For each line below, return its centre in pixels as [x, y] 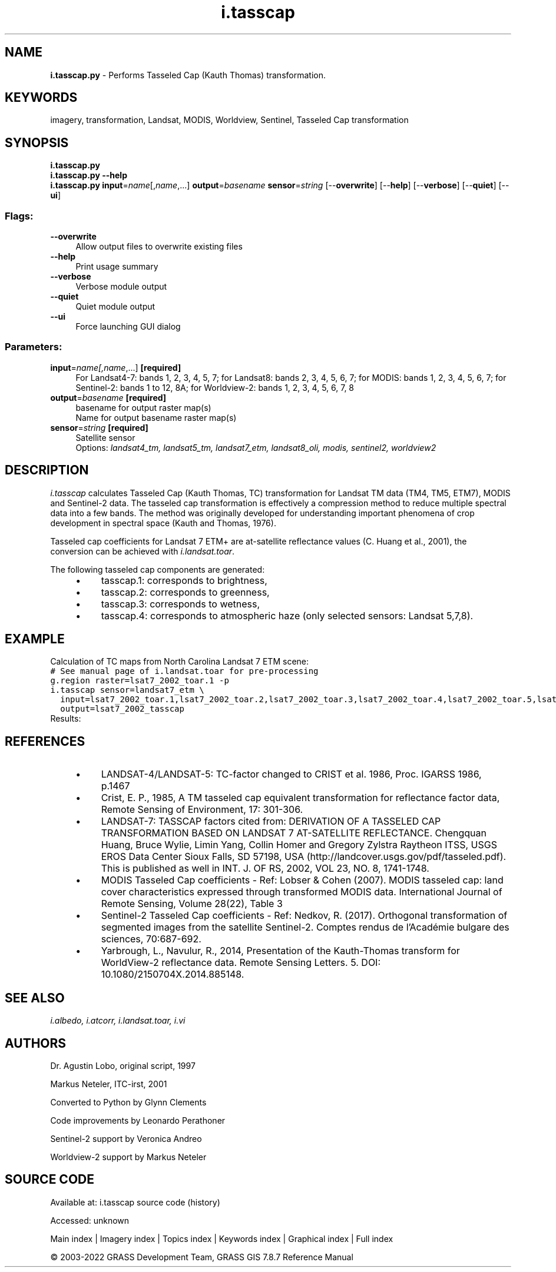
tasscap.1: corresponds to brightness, [184, 580]
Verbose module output [121, 287]
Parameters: [34, 347]
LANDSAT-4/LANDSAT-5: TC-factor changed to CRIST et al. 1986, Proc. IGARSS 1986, [291, 774]
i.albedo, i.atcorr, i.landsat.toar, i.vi [118, 1021]
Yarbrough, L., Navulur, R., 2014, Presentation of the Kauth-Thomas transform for [280, 951]
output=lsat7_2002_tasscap [122, 709]
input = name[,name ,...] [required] [116, 367]
